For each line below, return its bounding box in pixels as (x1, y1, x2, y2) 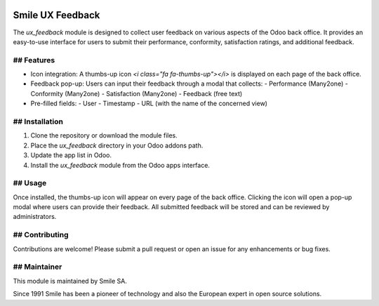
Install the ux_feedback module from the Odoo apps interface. (30, 161, 211, 169)
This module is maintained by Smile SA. (13, 277, 128, 285)
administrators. (13, 213, 57, 221)
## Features (13, 55, 55, 65)
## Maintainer (13, 262, 62, 272)
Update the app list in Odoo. (30, 151, 112, 159)
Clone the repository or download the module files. (30, 131, 178, 140)
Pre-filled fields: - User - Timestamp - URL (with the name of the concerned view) (30, 99, 268, 108)
